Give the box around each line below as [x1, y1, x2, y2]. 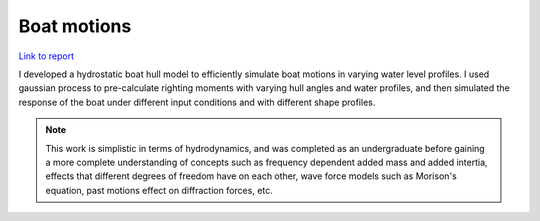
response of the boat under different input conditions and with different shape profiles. [18, 96, 376, 108]
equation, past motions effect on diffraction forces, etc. [45, 184, 274, 196]
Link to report [18, 50, 75, 62]
